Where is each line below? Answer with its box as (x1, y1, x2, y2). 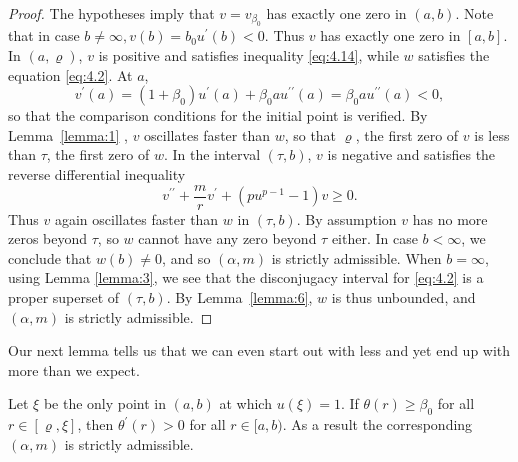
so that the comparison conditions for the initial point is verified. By (8, 105, 428, 126)
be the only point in (43, 393, 167, 414)
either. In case (331, 228, 418, 249)
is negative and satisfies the (327, 144, 496, 165)
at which (219, 393, 272, 414)
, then (77, 414, 114, 435)
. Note (455, 3, 494, 23)
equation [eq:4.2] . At (8, 64, 133, 85)
